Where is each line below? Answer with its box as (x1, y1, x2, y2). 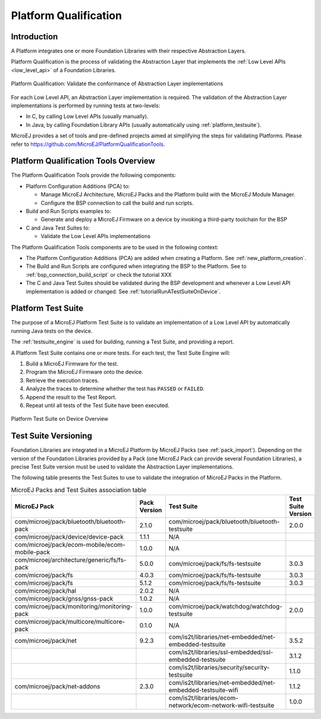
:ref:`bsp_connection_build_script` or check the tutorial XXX (26, 271, 172, 278)
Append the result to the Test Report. (26, 393, 117, 401)
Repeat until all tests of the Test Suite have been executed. (26, 402, 169, 409)
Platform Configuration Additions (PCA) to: (26, 182, 130, 190)
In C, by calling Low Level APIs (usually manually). (26, 113, 149, 120)
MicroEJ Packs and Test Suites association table (11, 486, 147, 494)
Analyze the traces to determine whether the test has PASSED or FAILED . (26, 385, 205, 392)
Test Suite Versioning (11, 431, 92, 441)
